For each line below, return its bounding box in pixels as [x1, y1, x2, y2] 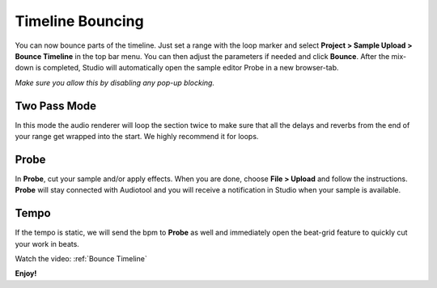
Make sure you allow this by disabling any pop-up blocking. [15, 78, 214, 87]
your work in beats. [15, 239, 80, 248]
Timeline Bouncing [15, 12, 145, 30]
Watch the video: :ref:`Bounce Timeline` [15, 254, 147, 263]
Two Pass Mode [15, 99, 97, 112]
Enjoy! [15, 269, 37, 278]
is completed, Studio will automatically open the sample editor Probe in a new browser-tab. [35, 63, 339, 73]
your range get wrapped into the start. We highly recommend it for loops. [15, 132, 259, 142]
